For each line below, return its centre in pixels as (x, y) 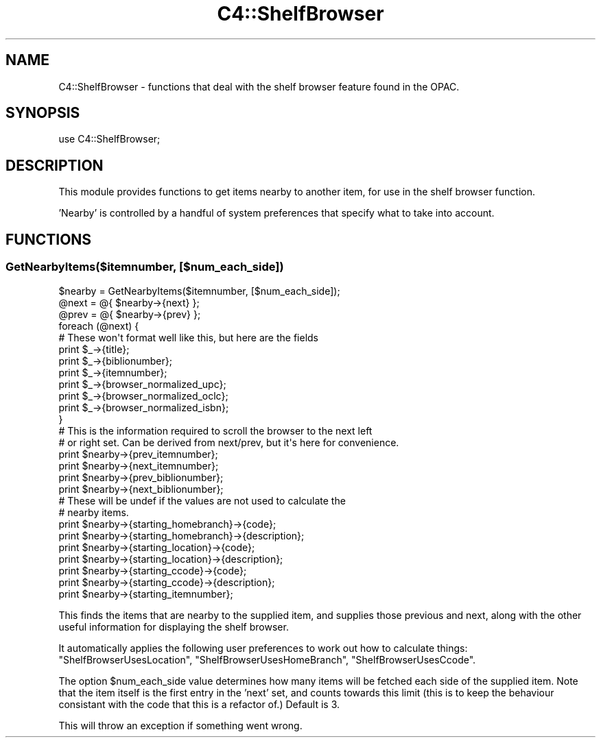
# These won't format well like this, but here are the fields (188, 337)
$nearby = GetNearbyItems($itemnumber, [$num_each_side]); (199, 291)
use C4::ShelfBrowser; (109, 139)
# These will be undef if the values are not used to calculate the (202, 500)
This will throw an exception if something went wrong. (180, 725)
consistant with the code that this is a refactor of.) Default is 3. (199, 704)
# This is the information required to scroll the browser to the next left (215, 430)
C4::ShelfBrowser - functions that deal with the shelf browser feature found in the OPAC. (259, 86)
